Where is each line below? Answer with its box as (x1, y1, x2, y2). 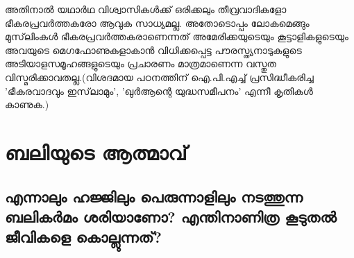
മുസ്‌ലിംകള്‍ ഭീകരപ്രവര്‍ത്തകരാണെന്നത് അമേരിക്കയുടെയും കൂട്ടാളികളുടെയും (5, 29, 348, 44)
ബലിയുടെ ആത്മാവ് (5, 137, 187, 166)
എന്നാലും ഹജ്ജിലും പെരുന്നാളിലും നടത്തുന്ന (5, 185, 303, 207)
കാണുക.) (5, 97, 49, 112)
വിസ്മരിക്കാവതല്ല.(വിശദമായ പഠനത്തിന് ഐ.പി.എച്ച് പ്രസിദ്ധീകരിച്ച (5, 69, 314, 84)
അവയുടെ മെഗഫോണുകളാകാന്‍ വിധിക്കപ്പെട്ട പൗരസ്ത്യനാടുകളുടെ (5, 42, 302, 57)
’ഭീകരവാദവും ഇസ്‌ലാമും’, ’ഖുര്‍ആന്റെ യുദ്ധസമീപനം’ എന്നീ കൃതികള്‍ (5, 83, 313, 98)
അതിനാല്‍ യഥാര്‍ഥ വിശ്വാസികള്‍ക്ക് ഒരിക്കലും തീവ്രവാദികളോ (5, 2, 287, 16)
